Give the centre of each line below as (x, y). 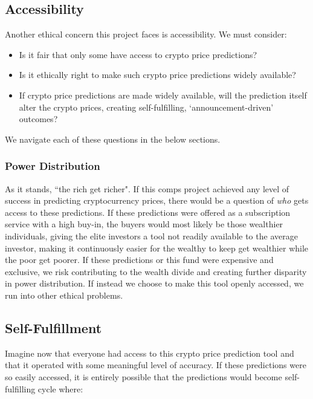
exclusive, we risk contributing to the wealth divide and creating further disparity (156, 271)
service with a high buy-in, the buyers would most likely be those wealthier (144, 224)
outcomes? (38, 119)
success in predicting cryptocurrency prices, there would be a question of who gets (157, 200)
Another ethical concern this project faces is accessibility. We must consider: (146, 34)
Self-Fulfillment (53, 327)
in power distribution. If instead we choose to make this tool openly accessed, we (154, 283)
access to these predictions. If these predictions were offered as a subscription (148, 212)
